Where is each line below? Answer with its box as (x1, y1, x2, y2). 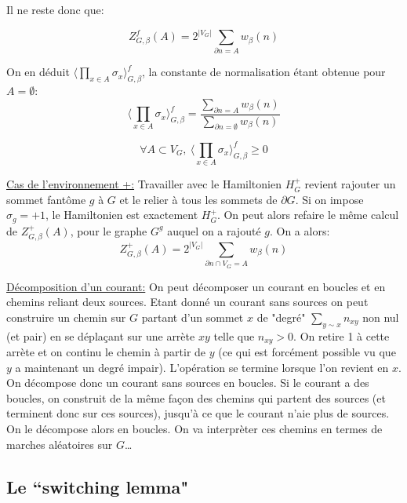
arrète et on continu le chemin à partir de (6, 344, 206, 359)
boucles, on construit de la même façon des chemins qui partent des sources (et (6, 389, 386, 406)
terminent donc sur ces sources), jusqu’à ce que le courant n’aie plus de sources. (6, 405, 390, 421)
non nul (362, 308, 399, 325)
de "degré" (256, 308, 306, 325)
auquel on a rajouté (167, 222, 261, 239)
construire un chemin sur (6, 308, 126, 325)
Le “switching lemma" (6, 474, 189, 498)
